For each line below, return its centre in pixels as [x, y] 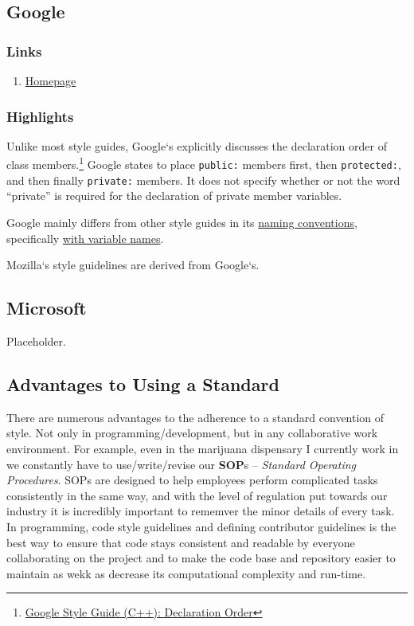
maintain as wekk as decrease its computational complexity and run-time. [186, 573]
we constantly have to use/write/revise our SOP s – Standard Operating [182, 464]
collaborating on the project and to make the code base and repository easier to [201, 558]
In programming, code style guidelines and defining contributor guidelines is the [201, 526]
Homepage [51, 80]
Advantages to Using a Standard [143, 383]
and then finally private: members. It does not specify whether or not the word [203, 180]
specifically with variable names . [85, 238]
